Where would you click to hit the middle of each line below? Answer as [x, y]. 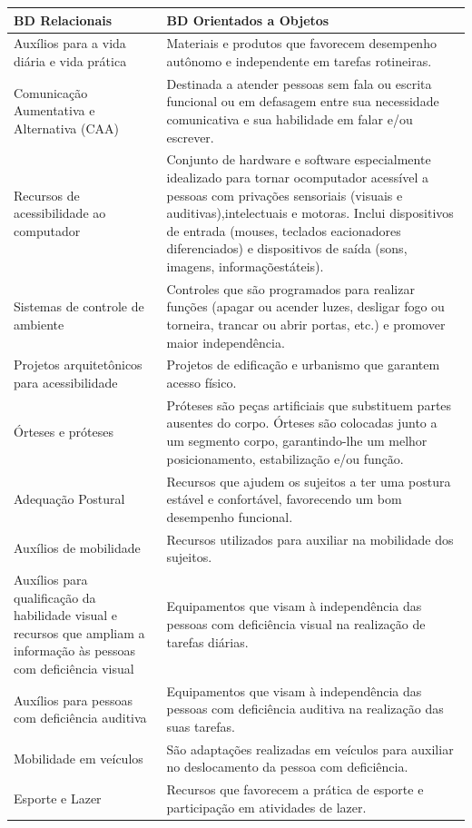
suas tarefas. [201, 726]
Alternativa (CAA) [66, 128]
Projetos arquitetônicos [78, 365]
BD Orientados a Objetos [248, 20]
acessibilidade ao [60, 213]
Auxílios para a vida [70, 43]
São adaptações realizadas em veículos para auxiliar [310, 749]
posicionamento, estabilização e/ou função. [285, 458]
